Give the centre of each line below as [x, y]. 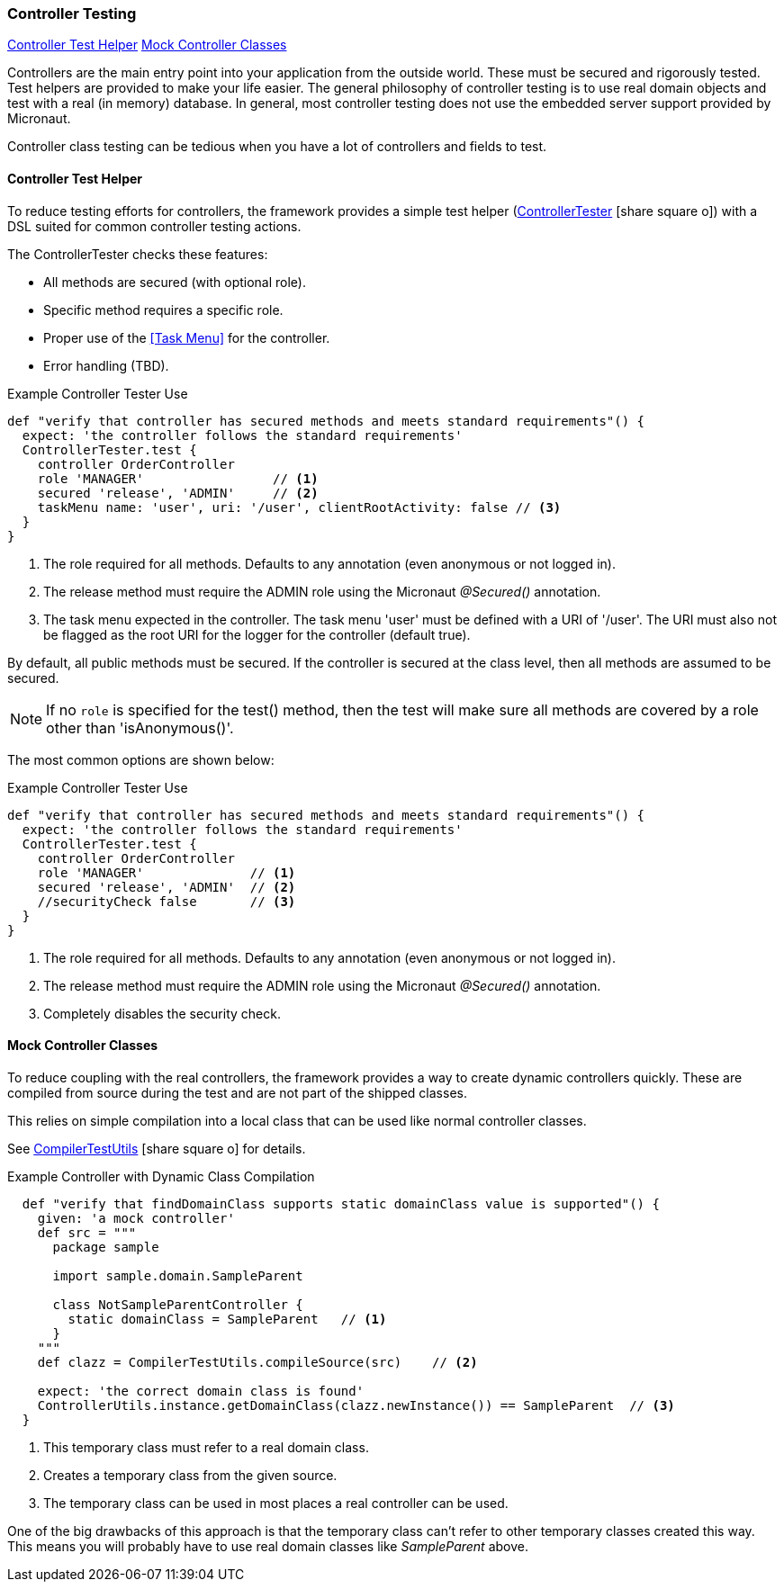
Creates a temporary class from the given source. [190, 1475]
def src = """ [87, 1232]
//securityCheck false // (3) [167, 901]
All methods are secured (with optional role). [175, 282]
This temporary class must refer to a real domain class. [206, 1447]
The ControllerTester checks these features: [138, 254]
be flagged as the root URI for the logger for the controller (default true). [257, 634]
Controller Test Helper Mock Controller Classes [147, 45]
